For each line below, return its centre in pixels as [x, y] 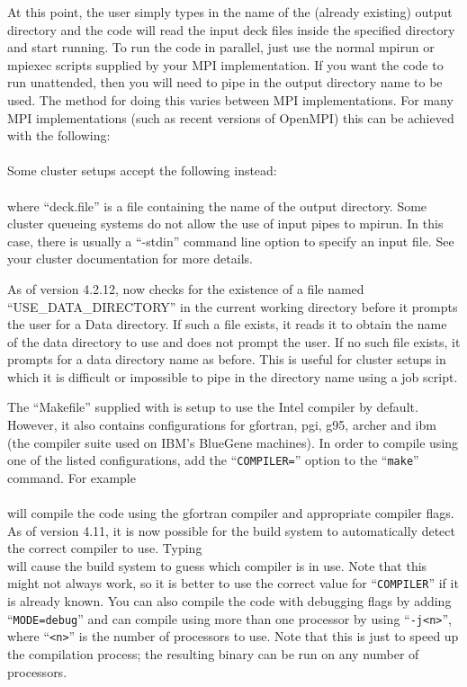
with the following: [59, 135]
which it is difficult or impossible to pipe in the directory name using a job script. [233, 376]
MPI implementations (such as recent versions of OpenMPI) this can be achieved [231, 117]
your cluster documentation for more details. [130, 259]
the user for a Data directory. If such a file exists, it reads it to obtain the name [227, 324]
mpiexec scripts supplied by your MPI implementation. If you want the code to [225, 64]
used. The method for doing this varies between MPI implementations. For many [230, 99]
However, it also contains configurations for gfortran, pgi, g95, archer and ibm [222, 425]
